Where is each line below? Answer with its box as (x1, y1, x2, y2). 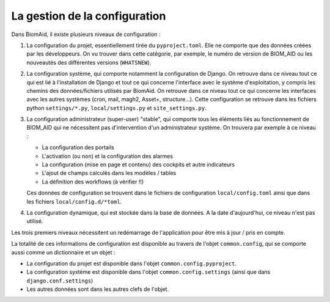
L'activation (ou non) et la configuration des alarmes (42, 152, 174, 160)
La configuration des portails (42, 144, 114, 151)
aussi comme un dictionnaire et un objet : (11, 248, 116, 256)
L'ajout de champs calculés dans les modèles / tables (42, 169, 177, 177)
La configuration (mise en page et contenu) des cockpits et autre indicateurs (42, 161, 235, 168)
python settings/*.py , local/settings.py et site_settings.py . (26, 104, 207, 111)
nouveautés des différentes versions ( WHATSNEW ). (26, 59, 152, 66)
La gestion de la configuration (11, 9, 166, 23)
